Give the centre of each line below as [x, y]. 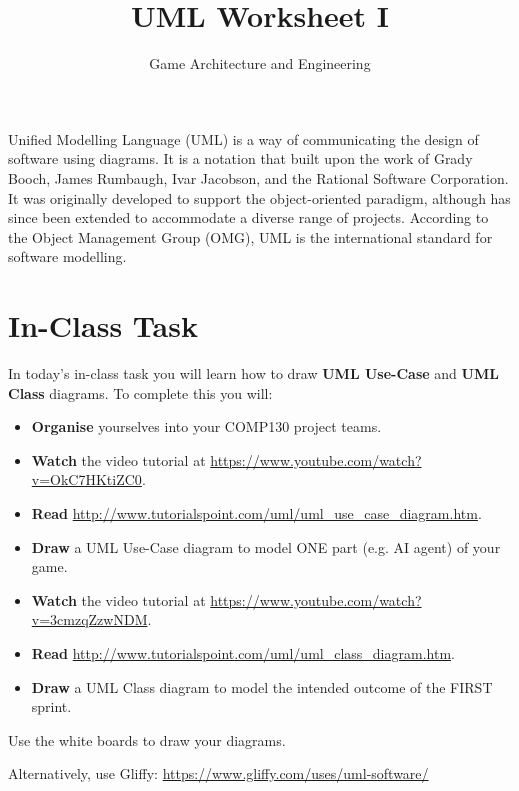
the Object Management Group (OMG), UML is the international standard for [250, 236]
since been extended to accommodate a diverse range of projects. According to [248, 217]
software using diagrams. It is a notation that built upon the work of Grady [240, 158]
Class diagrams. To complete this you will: [140, 392]
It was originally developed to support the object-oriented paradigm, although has [259, 197]
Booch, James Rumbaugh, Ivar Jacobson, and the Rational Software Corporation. [258, 177]
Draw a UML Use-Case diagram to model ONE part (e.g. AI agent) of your [266, 546]
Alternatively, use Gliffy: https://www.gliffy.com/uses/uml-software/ [218, 773]
